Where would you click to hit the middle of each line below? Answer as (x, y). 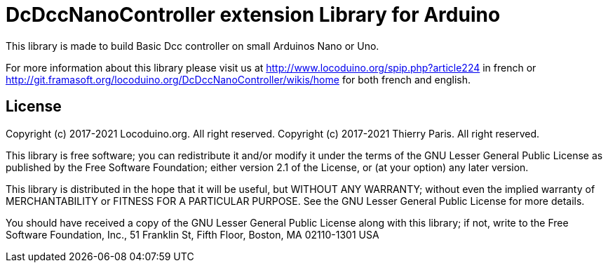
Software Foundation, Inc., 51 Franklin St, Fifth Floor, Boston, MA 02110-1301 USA (192, 234)
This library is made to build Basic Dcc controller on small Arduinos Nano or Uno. (192, 46)
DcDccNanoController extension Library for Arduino (253, 15)
